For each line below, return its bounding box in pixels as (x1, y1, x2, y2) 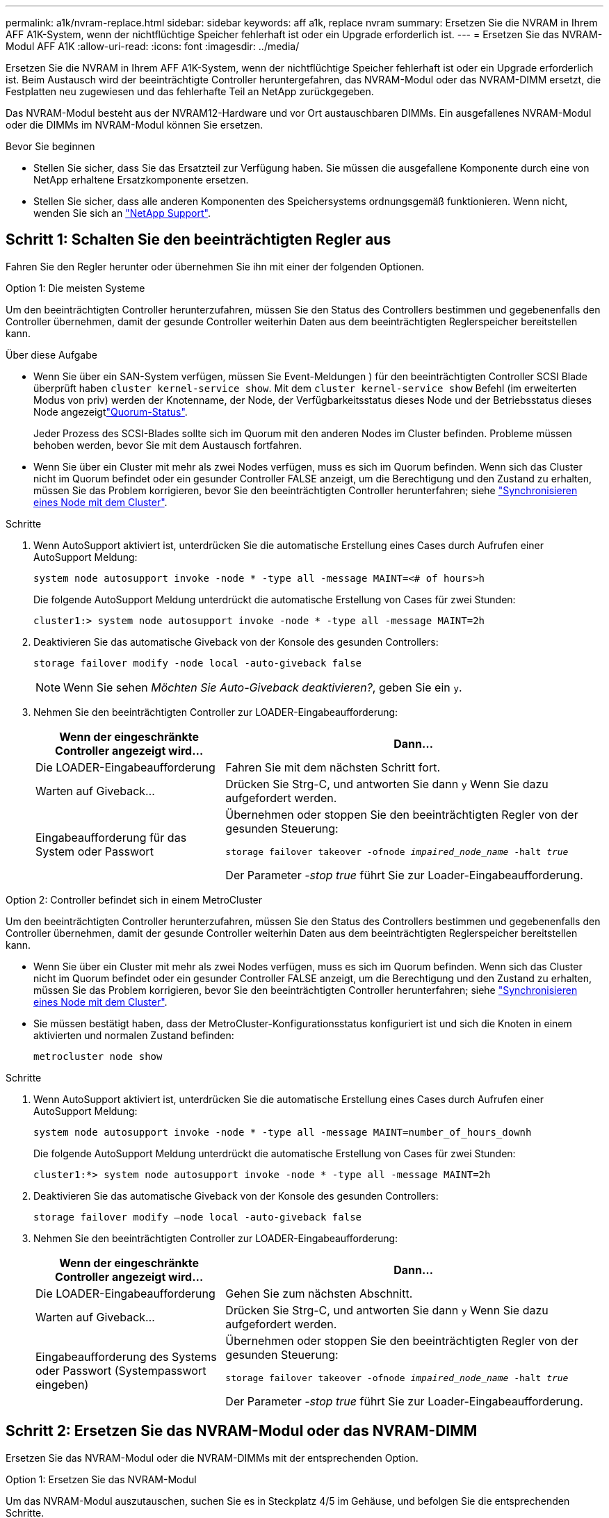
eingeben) (35, 1378, 89, 1392)
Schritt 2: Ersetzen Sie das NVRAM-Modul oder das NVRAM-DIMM (6, 1422, 478, 1440)
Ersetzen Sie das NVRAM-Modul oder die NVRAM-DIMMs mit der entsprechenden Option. (6, 1451, 419, 1464)
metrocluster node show (33, 1050, 163, 1062)
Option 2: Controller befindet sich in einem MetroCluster (6, 893, 263, 906)
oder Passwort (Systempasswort (35, 1364, 206, 1378)
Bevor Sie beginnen (6, 140, 95, 152)
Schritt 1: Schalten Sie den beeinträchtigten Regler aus (6, 231, 391, 249)
